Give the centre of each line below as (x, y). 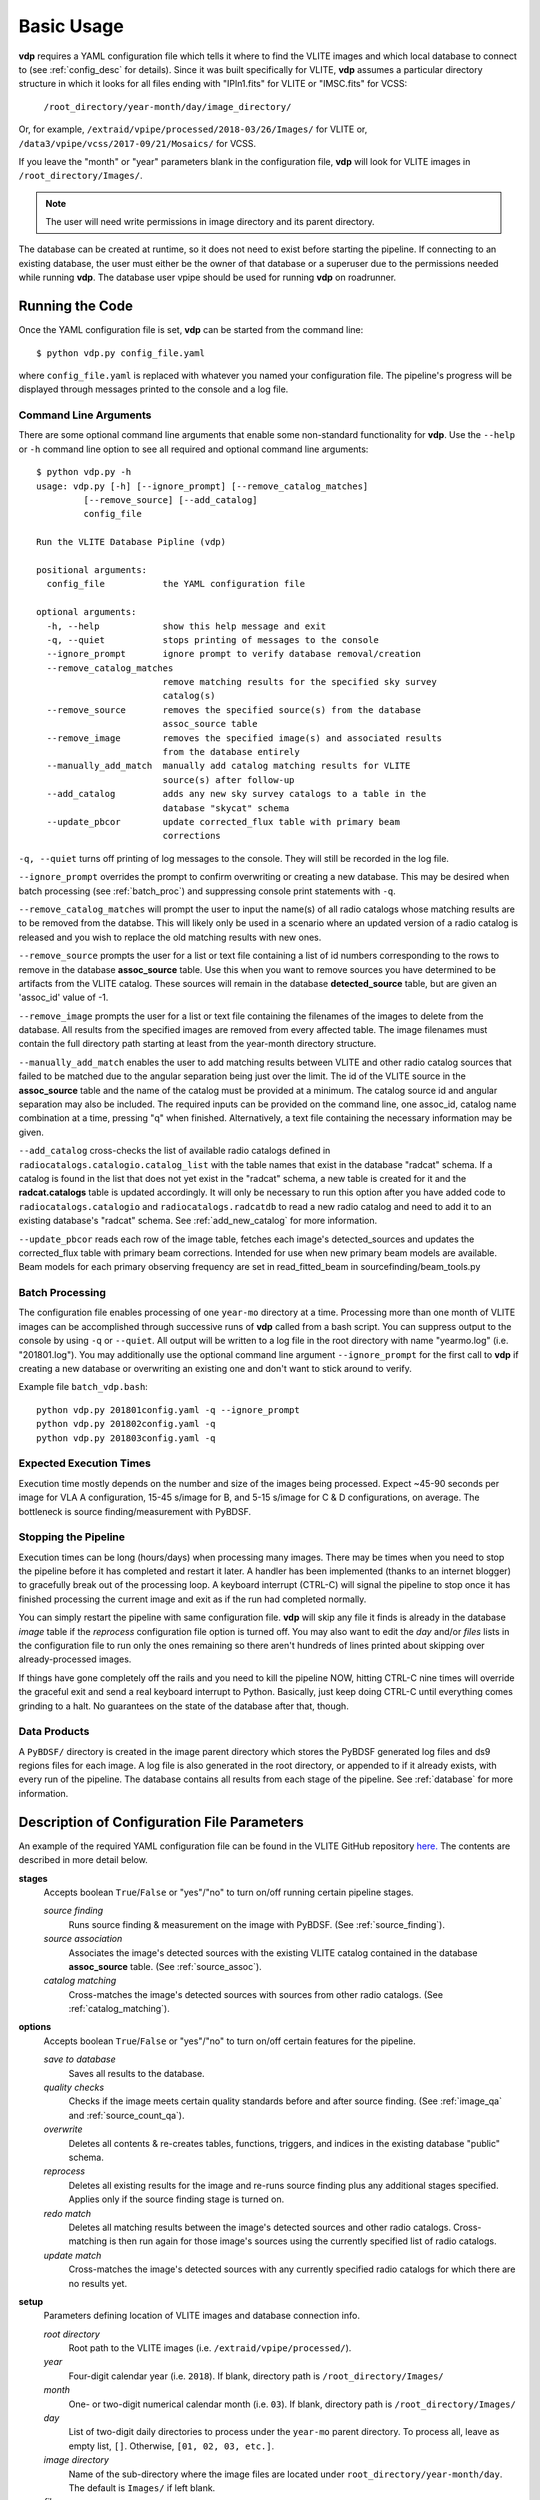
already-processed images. (75, 1659)
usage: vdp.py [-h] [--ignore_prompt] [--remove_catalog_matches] (202, 486)
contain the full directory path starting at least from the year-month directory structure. (197, 1044)
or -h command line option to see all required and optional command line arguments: (193, 449)
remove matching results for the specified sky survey (299, 682)
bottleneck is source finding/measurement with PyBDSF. (135, 1511)
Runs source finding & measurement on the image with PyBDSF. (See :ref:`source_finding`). (256, 1924)
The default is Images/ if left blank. (142, 2487)
